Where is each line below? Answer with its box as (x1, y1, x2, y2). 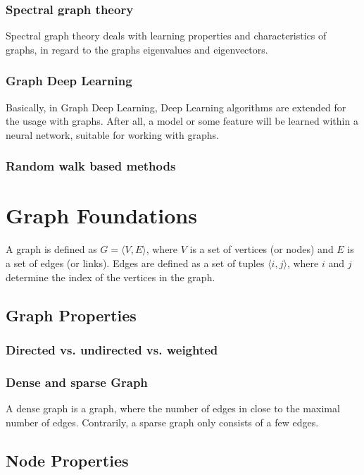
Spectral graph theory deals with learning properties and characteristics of (6, 28, 327, 43)
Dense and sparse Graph (6, 373, 148, 390)
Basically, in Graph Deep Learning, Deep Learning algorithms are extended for (6, 99, 346, 114)
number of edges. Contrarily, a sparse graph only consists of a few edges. (6, 414, 319, 429)
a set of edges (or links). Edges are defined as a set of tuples (6, 255, 265, 270)
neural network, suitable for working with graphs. (6, 127, 219, 142)
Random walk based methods (6, 157, 176, 175)
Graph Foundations (6, 201, 197, 230)
